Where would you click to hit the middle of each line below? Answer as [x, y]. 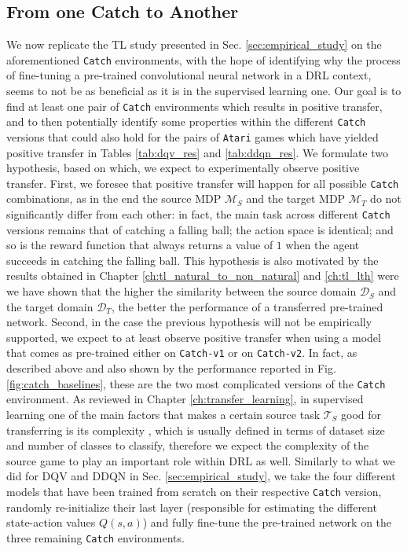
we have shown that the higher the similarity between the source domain [181, 291]
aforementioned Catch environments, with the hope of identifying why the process [203, 59]
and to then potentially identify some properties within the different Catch [186, 121]
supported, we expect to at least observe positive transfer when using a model [194, 337]
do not [386, 198]
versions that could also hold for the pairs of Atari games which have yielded [192, 136]
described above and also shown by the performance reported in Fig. [171, 368]
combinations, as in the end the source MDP [114, 198]
